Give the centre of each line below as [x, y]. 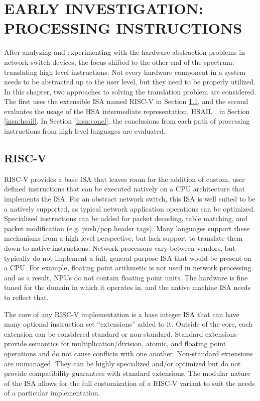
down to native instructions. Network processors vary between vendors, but [120, 248]
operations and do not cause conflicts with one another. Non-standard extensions [128, 353]
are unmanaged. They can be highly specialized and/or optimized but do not [122, 363]
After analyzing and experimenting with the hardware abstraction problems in [124, 52]
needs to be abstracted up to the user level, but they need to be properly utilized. [130, 82]
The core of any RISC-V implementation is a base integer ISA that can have [122, 314]
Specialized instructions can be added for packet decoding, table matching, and [126, 218]
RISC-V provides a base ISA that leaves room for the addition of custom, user [124, 179]
